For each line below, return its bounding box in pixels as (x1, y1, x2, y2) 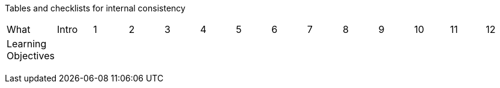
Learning (7, 38, 47, 50)
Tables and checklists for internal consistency (5, 3, 185, 13)
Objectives (7, 50, 55, 62)
